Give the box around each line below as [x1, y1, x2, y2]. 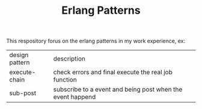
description [53, 54, 85, 63]
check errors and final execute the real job [53, 68, 173, 77]
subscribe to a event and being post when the [53, 85, 183, 93]
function [53, 75, 77, 84]
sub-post [9, 89, 37, 98]
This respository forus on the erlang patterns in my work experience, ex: [6, 37, 185, 45]
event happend [53, 93, 96, 101]
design [9, 51, 29, 59]
